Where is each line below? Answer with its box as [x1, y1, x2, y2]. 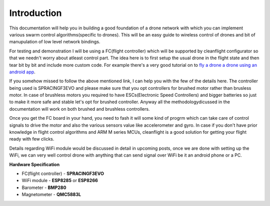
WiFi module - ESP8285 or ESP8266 [21, 178, 98, 184]
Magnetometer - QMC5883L [21, 192, 81, 198]
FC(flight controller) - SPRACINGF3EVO [21, 170, 104, 177]
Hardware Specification [9, 161, 60, 167]
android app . [9, 69, 36, 75]
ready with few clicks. [9, 136, 54, 142]
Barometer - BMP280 [21, 185, 66, 191]
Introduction [9, 7, 62, 18]
